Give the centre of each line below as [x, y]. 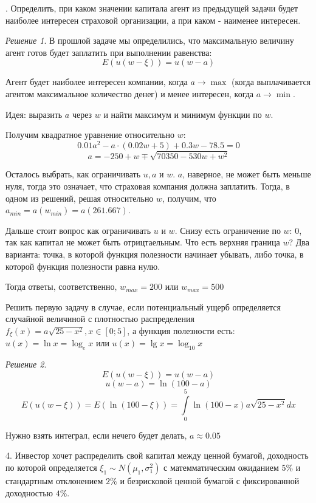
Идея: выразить [34, 114]
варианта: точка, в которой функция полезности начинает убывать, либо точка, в [155, 254]
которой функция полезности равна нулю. [83, 266]
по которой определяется [51, 467]
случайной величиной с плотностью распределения [100, 319]
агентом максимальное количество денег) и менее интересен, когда [130, 93]
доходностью [29, 492]
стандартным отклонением [54, 481]
